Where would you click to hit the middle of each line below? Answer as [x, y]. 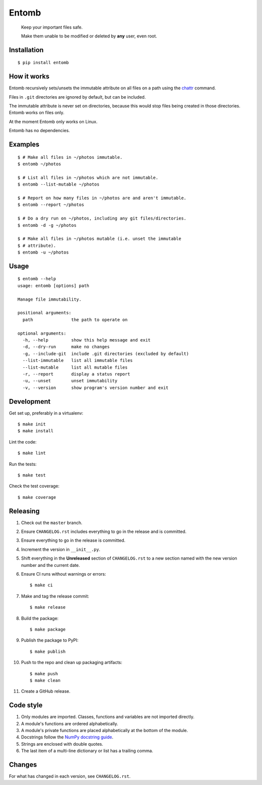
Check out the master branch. [52, 523]
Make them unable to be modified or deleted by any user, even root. [89, 36]
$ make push [44, 674]
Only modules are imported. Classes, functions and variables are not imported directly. [108, 717]
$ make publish [48, 651]
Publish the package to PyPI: [50, 640]
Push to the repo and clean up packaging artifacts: [72, 663]
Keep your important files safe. [52, 27]
